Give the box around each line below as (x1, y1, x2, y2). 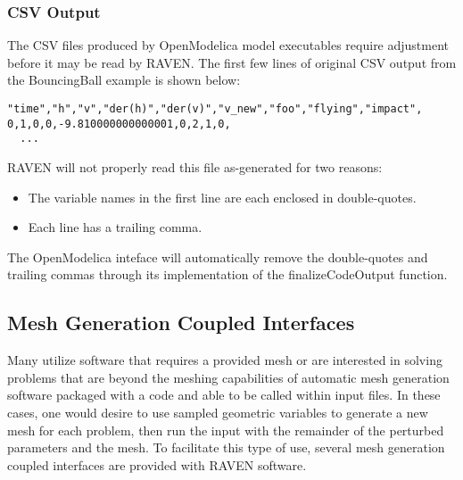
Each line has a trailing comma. (28, 218, 203, 236)
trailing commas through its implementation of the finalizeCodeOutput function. (7, 265, 448, 284)
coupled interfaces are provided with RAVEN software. (7, 455, 307, 474)
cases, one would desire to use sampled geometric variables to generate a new (7, 402, 428, 421)
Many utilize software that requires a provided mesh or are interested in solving (7, 351, 442, 369)
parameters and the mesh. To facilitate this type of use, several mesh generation (7, 438, 445, 457)
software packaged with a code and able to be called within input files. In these (7, 385, 441, 404)
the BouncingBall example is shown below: (7, 70, 241, 89)
